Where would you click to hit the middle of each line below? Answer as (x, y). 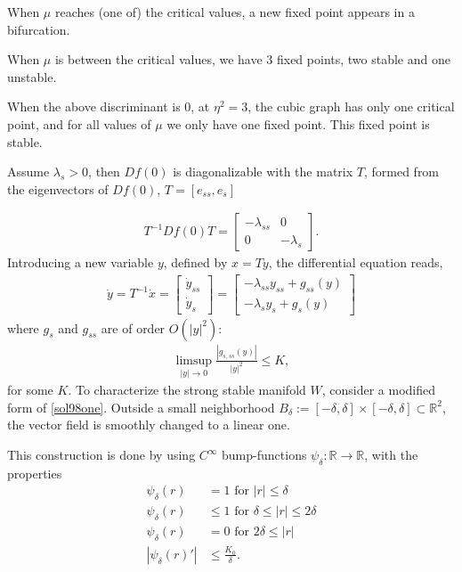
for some (30, 390)
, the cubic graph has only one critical (351, 106)
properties (35, 473)
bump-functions (264, 454)
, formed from (401, 172)
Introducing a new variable (81, 262)
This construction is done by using (101, 454)
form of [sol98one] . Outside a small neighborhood (141, 407)
